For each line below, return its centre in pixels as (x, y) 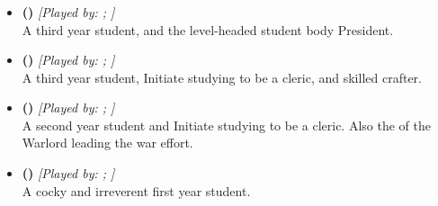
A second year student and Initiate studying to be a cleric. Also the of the (226, 125)
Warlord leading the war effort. (107, 143)
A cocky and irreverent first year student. (136, 190)
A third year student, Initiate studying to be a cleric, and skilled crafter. (222, 77)
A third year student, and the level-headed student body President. (208, 29)
